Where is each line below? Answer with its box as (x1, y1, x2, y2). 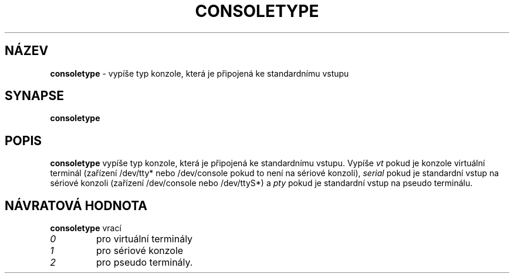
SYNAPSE (5, 88, 64, 104)
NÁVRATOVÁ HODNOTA (5, 198, 148, 213)
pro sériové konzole (96, 245, 184, 257)
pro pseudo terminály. (96, 256, 193, 269)
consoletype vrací (50, 223, 121, 234)
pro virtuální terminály (96, 233, 193, 245)
